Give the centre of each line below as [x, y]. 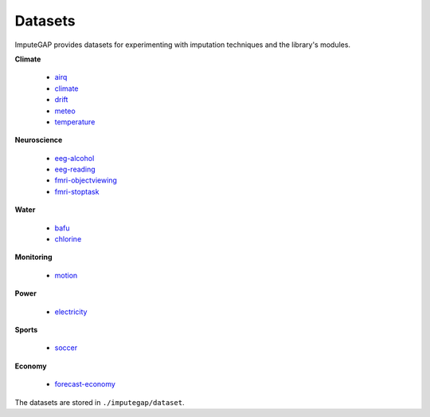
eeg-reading [75, 169]
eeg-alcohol [74, 158]
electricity [71, 312]
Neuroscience [39, 140]
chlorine [68, 239]
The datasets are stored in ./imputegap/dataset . [100, 402]
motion [66, 275]
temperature [75, 122]
